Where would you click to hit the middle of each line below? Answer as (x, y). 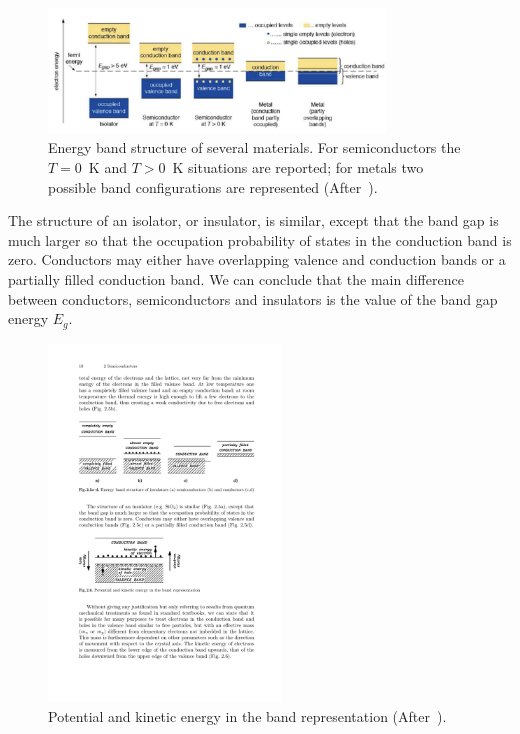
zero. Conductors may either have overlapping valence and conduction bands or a (257, 259)
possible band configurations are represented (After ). (213, 186)
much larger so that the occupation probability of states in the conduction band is (260, 239)
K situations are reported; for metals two (298, 167)
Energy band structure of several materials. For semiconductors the (254, 147)
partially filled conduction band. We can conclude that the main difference (236, 279)
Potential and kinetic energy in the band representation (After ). (247, 715)
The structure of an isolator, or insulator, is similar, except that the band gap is (253, 220)
